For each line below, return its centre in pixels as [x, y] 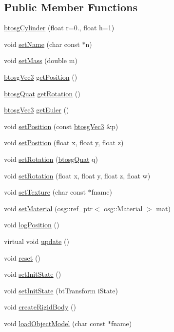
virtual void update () [37, 241]
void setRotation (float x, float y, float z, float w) [77, 175]
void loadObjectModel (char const [55, 323]
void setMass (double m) [41, 60]
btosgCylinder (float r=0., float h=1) [59, 28]
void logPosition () [32, 225]
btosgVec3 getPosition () [41, 77]
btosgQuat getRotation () [42, 93]
